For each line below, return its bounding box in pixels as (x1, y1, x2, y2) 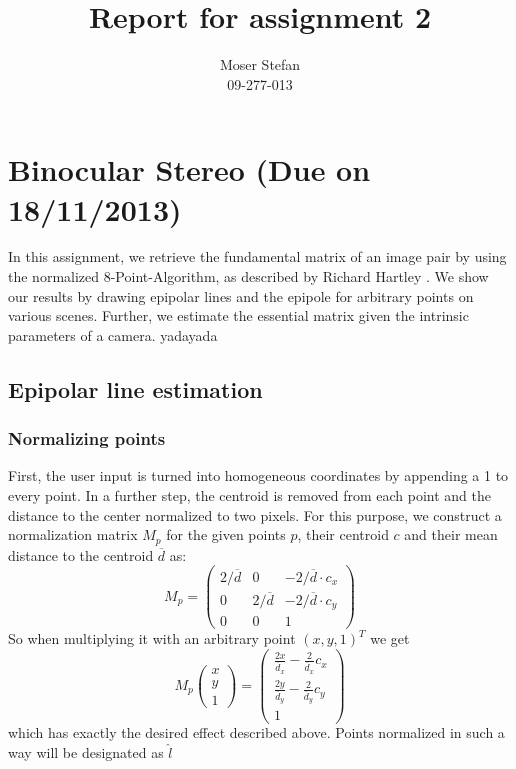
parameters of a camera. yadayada (8, 324, 218, 345)
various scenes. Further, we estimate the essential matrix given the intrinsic (8, 305, 469, 326)
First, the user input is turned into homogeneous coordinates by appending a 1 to (8, 465, 509, 486)
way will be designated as (8, 742, 164, 763)
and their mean (404, 524, 498, 545)
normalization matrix (8, 524, 138, 545)
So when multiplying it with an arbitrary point (8, 628, 296, 649)
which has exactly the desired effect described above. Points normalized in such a (8, 722, 505, 743)
